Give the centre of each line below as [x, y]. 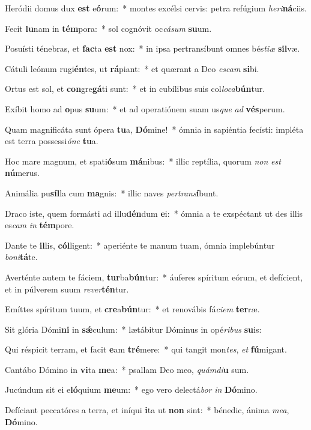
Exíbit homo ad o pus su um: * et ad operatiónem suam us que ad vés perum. [145, 108]
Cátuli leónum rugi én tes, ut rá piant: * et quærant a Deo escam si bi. [132, 68]
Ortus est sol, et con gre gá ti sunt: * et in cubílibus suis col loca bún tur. [135, 89]
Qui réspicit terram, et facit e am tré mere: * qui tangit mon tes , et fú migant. [146, 349]
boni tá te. [21, 257]
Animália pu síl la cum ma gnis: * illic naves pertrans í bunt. [112, 192]
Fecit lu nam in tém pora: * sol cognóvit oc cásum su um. [108, 28]
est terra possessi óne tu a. [52, 141]
